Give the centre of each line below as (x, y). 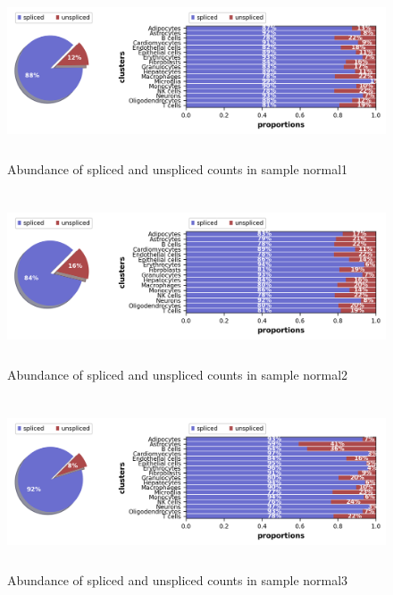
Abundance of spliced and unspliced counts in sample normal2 (178, 374)
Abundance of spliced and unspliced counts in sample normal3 (178, 579)
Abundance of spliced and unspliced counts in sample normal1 (178, 168)
